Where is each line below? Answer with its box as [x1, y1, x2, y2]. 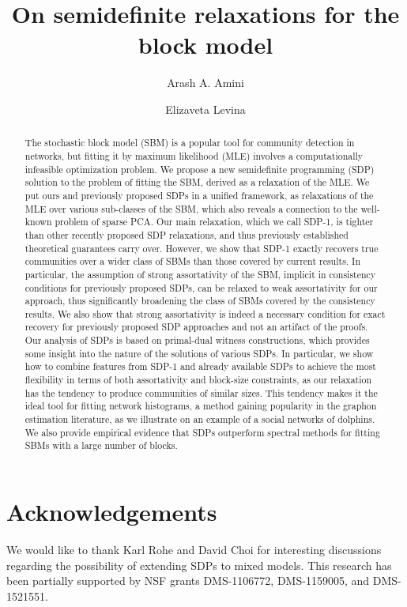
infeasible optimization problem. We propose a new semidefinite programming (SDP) [24, 162, 375, 175]
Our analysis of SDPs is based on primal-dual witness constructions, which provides [24, 334, 370, 347]
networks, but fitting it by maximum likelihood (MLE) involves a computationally [24, 149, 364, 162]
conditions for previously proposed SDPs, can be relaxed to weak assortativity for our [24, 281, 378, 294]
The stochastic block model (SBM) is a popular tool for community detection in [24, 136, 355, 149]
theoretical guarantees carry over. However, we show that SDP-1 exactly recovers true [24, 241, 379, 254]
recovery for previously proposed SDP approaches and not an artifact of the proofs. [24, 320, 368, 334]
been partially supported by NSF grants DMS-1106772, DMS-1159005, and [6, 572, 370, 589]
